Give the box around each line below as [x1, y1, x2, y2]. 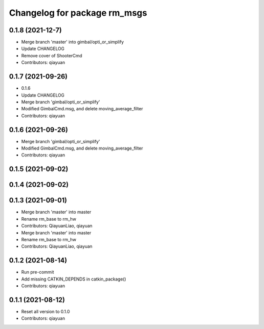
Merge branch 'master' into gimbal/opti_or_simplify [21, 39, 124, 45]
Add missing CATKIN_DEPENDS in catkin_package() [21, 276, 127, 282]
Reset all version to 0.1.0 [21, 308, 70, 314]
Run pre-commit [21, 269, 54, 275]
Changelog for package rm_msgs [9, 7, 148, 18]
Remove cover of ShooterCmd [21, 52, 83, 58]
